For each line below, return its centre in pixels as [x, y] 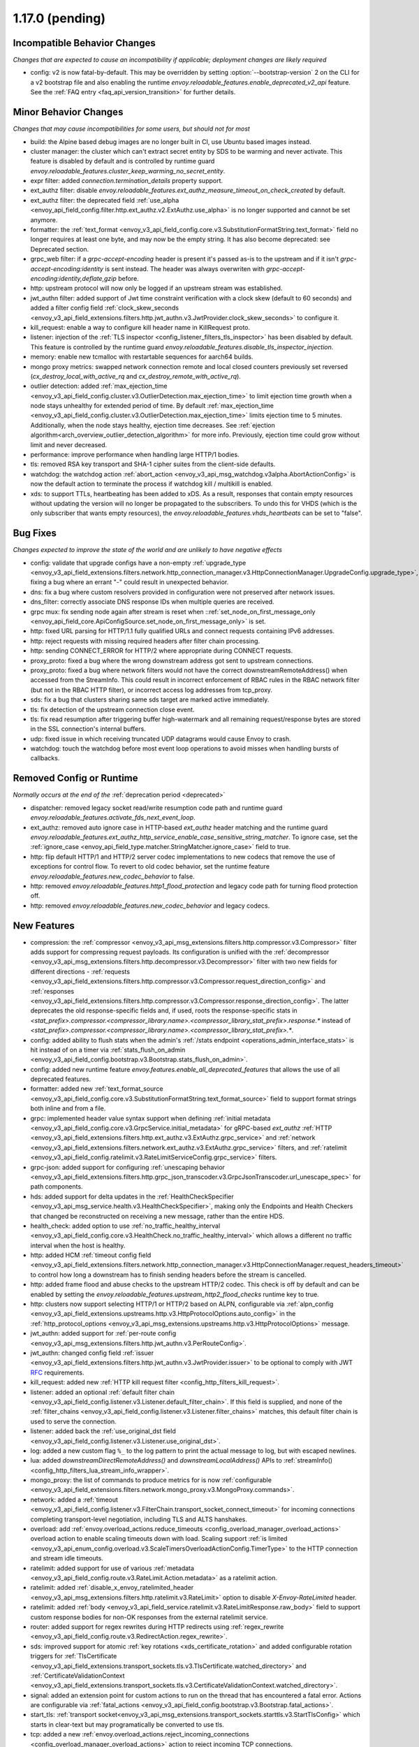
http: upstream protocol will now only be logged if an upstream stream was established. [156, 288]
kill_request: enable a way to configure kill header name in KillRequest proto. [140, 327]
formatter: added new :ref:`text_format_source [97, 1089]
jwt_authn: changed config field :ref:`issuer [92, 1353]
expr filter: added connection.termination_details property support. [127, 181]
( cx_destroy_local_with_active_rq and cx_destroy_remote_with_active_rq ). [135, 376]
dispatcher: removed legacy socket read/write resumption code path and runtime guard [156, 808]
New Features [44, 926]
